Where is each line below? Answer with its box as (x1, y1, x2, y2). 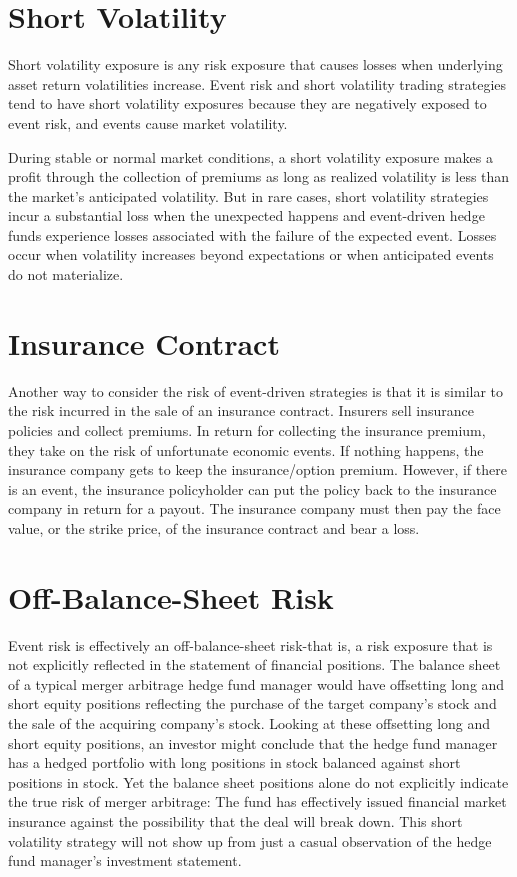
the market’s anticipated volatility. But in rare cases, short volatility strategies (8, 185, 489, 206)
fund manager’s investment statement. (8, 850, 242, 871)
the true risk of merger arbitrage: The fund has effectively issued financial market (8, 791, 507, 812)
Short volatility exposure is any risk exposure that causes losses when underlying (8, 54, 503, 75)
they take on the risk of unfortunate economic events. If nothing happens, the (8, 439, 484, 460)
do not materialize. (8, 264, 124, 285)
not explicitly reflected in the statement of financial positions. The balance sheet (8, 654, 501, 675)
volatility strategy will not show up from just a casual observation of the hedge (8, 830, 492, 851)
